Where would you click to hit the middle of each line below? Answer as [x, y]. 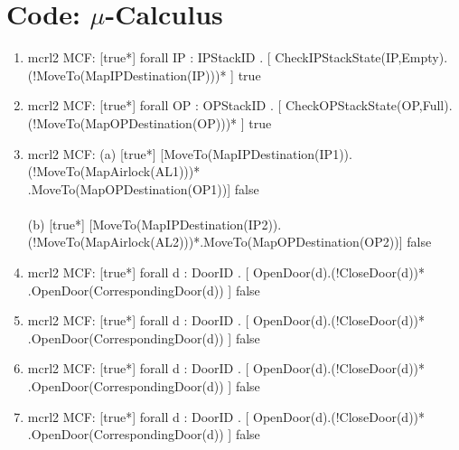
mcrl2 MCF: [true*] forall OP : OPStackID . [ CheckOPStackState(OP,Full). [240, 105]
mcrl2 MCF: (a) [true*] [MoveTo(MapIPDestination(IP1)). [190, 153]
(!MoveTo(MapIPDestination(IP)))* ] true [144, 75]
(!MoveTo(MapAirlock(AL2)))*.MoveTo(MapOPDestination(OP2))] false [229, 242]
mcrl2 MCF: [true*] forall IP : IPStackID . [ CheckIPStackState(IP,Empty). [238, 57]
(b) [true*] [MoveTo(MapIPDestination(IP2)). [155, 224]
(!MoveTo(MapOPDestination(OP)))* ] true [150, 122]
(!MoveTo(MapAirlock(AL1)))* [114, 171]
